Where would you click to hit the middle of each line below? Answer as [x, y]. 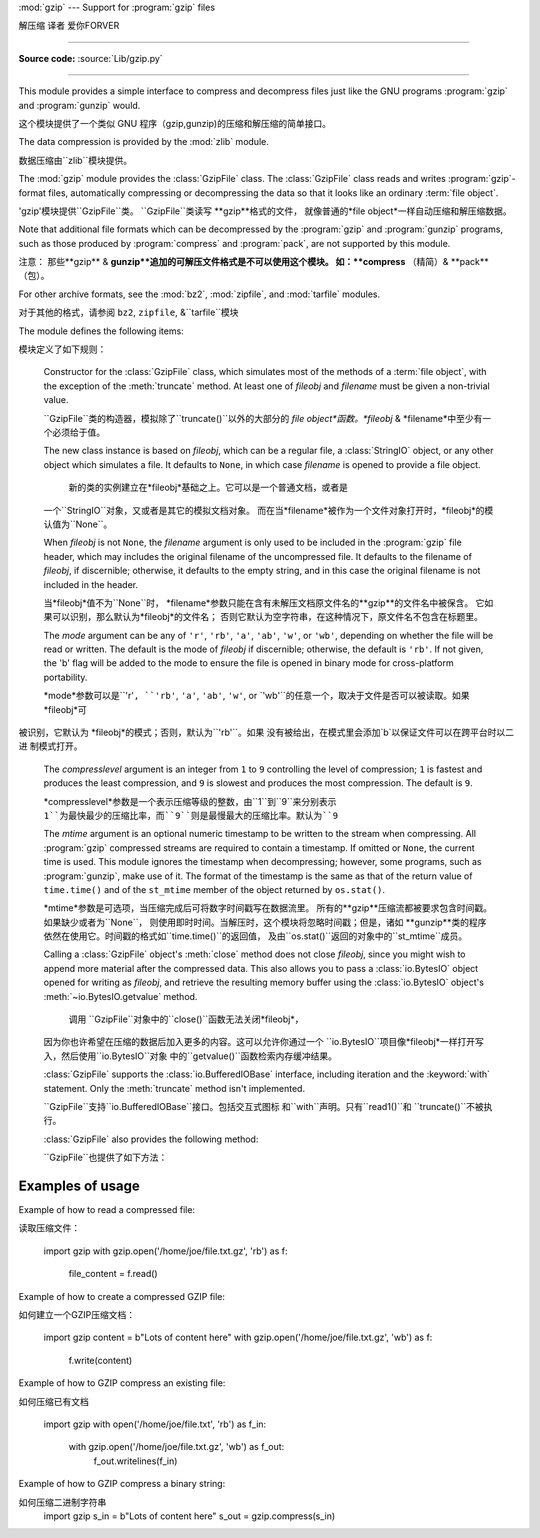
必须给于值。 [78, 432]
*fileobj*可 [65, 709]
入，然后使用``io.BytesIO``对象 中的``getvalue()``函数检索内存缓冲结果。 [190, 1056]
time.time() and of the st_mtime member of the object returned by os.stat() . [214, 889]
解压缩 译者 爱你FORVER [69, 26]
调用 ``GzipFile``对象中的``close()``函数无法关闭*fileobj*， [186, 1019]
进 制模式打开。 [50, 746]
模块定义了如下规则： [62, 349]
